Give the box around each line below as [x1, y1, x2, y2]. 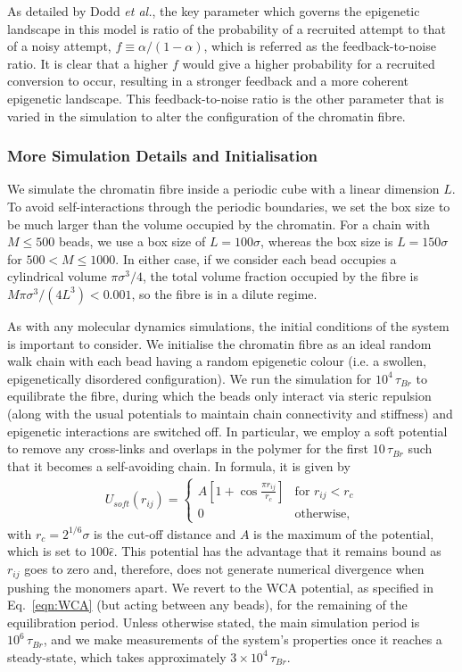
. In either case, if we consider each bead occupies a [115, 249, 397, 268]
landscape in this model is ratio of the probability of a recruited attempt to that [7, 19, 446, 37]
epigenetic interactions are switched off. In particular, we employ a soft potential [7, 421, 448, 440]
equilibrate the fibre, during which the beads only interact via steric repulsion [7, 386, 432, 405]
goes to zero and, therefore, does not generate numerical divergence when [24, 560, 425, 578]
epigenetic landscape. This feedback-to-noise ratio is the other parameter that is [7, 88, 444, 107]
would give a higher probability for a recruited [182, 54, 435, 72]
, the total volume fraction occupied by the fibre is [143, 267, 418, 286]
